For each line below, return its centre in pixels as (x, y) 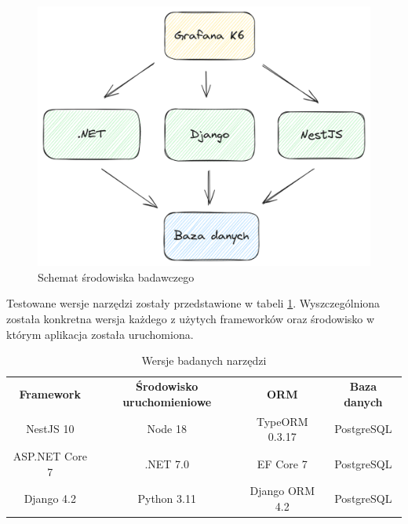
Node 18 (167, 429)
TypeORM (282, 421)
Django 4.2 (50, 499)
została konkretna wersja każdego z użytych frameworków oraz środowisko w (191, 319)
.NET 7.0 (167, 463)
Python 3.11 (167, 499)
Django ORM (282, 491)
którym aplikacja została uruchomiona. (100, 334)
